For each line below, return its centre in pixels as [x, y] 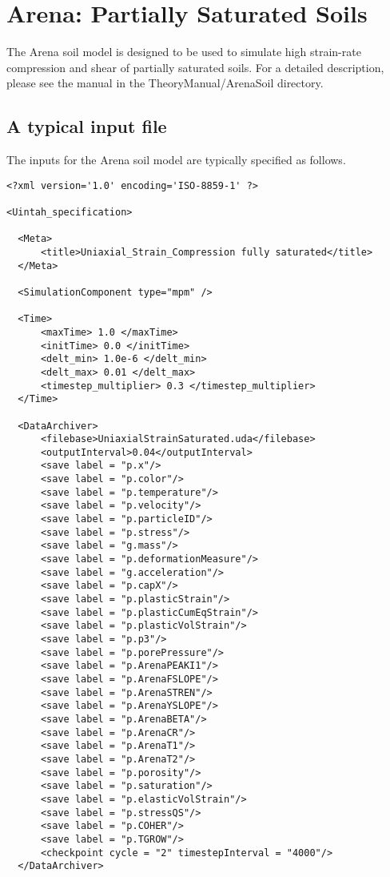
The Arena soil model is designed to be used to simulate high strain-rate [184, 52]
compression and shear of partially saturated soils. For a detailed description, [195, 67]
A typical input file [87, 126]
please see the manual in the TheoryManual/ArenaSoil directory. [165, 83]
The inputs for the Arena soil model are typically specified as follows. [176, 160]
